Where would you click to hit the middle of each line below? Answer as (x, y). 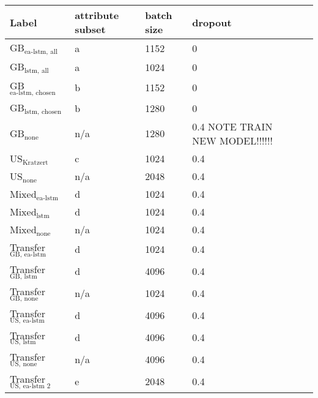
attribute (97, 15)
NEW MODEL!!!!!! (232, 140)
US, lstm (23, 342)
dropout (212, 22)
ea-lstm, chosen (33, 92)
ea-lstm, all (41, 51)
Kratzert (35, 162)
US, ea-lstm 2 (30, 386)
